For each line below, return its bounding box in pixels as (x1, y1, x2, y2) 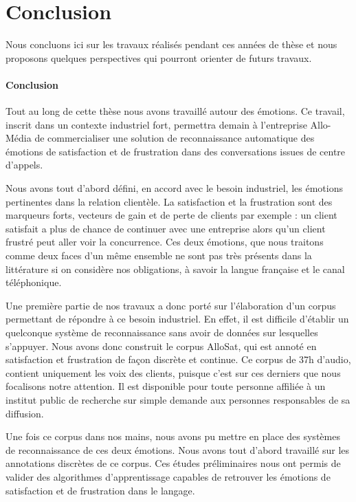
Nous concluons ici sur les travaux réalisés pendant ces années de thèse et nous (5, 37, 337, 52)
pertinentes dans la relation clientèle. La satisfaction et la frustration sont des (5, 194, 333, 208)
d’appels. (5, 157, 43, 172)
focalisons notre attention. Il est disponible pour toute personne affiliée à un (5, 379, 326, 393)
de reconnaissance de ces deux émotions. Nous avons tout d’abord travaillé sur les (5, 442, 350, 457)
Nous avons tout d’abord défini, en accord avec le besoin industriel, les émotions (5, 181, 343, 195)
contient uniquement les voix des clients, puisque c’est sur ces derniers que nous (5, 365, 341, 380)
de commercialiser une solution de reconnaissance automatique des (34, 131, 315, 145)
